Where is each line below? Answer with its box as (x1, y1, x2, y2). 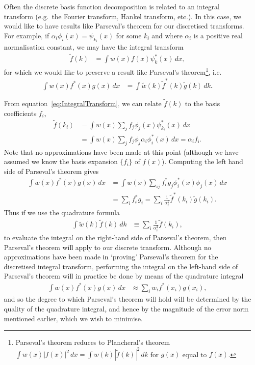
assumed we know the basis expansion (4, 156, 118, 167)
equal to (182, 349, 207, 359)
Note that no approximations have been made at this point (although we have (4, 146, 239, 157)
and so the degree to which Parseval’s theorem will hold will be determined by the (4, 294, 251, 304)
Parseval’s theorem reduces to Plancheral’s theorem (15, 337, 170, 347)
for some (116, 30, 142, 40)
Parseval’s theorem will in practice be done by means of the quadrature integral (4, 271, 244, 281)
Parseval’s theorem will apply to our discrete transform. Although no (4, 242, 211, 252)
